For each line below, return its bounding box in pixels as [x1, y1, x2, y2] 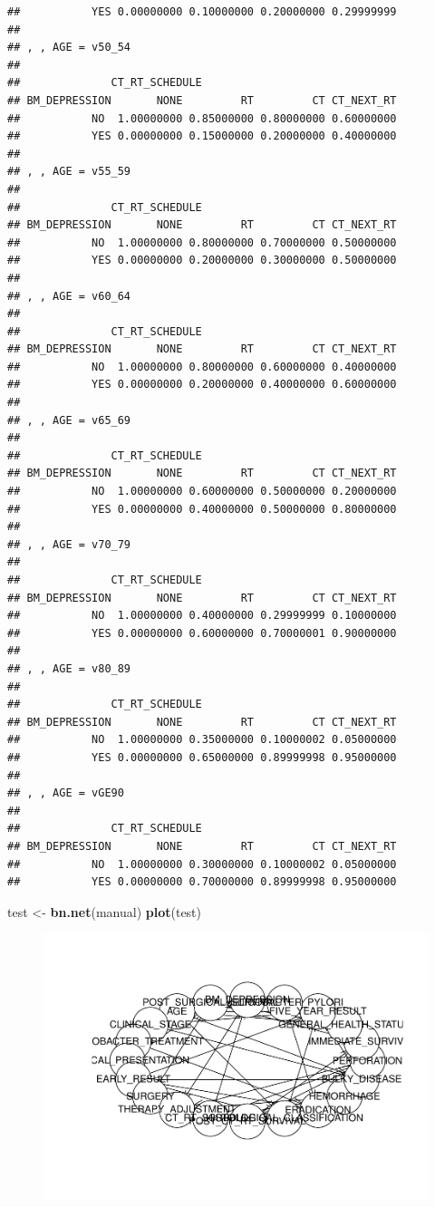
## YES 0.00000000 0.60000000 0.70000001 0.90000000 [7, 626, 397, 640]
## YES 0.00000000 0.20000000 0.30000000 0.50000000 [7, 254, 397, 267]
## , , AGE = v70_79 [7, 537, 131, 551]
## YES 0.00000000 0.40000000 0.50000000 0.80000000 [7, 502, 397, 516]
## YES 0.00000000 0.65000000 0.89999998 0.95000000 [7, 750, 397, 764]
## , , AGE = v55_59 [7, 165, 131, 179]
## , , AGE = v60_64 [7, 289, 131, 303]
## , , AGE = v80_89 [7, 661, 131, 675]
